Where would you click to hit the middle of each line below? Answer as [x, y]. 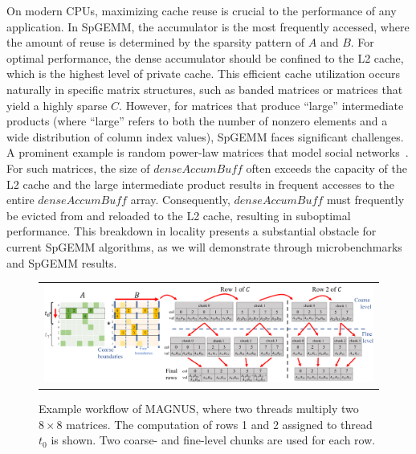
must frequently [365, 200]
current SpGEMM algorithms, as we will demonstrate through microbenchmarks [204, 246]
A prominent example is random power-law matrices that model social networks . [208, 152]
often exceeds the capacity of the [326, 168]
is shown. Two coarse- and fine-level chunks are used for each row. [213, 440]
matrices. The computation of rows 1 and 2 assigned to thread [219, 424]
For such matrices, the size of [78, 168]
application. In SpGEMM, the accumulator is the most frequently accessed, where [208, 26]
